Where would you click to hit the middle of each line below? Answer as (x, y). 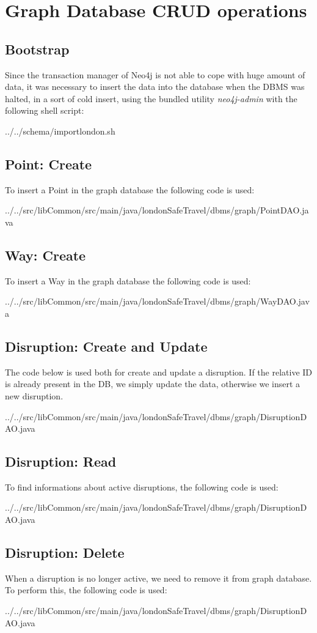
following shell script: (45, 110)
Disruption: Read (61, 461)
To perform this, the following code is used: (86, 590)
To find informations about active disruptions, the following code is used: (142, 487)
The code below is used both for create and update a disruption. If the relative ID (159, 372)
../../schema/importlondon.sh (60, 131)
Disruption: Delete (65, 553)
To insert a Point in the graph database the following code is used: (130, 189)
